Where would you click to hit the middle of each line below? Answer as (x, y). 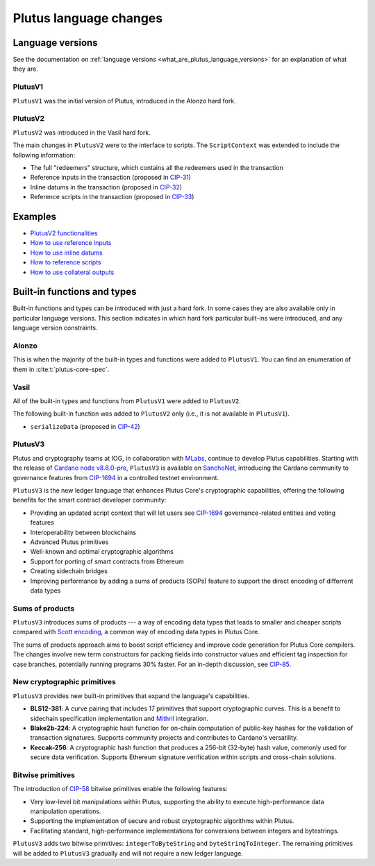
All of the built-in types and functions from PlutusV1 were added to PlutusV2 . (127, 401)
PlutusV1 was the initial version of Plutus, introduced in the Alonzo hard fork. (124, 101)
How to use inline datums (67, 253)
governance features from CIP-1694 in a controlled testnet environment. (116, 477)
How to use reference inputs (71, 243)
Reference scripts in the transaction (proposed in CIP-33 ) (112, 197)
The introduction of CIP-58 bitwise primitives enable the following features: (120, 789)
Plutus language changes (88, 18)
